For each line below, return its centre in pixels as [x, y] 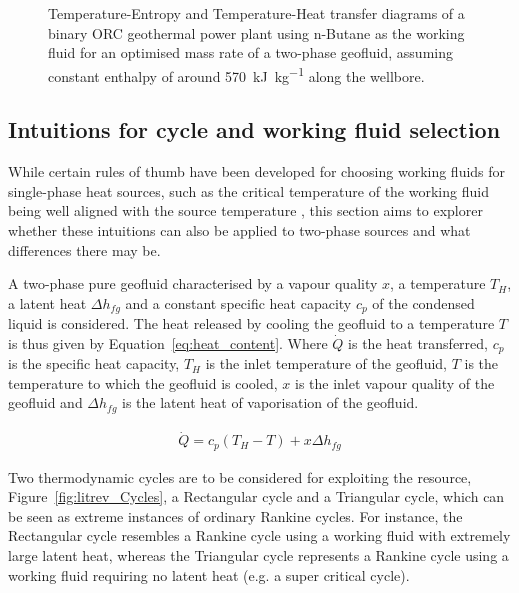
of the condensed [423, 302]
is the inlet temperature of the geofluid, [326, 363]
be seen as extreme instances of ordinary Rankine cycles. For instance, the [235, 515]
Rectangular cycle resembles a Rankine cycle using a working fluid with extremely [259, 535]
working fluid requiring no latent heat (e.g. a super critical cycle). [209, 574]
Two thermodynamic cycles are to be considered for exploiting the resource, [240, 476]
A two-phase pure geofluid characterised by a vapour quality [193, 283]
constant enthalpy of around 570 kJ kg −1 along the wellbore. [236, 74]
